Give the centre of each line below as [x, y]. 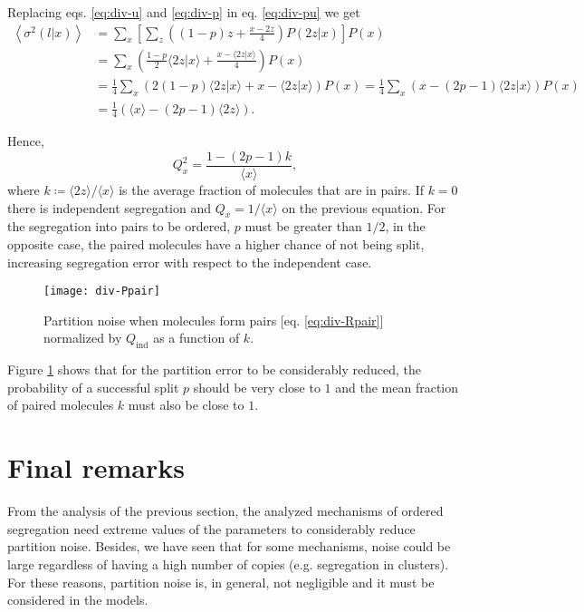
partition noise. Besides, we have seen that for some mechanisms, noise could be [229, 546]
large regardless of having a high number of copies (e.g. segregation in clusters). [228, 563]
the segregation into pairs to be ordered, [119, 226]
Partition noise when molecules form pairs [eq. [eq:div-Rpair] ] [214, 320]
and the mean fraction [397, 387]
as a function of [196, 338]
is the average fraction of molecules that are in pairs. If [271, 190]
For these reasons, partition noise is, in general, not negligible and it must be [221, 582]
